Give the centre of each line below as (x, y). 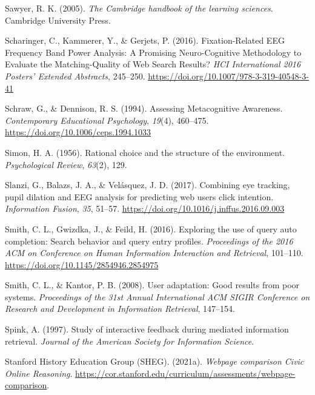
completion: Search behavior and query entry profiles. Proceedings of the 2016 (149, 241)
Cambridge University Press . (58, 20)
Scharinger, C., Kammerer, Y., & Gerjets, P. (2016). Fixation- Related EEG (145, 40)
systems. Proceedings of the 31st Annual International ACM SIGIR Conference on (157, 296)
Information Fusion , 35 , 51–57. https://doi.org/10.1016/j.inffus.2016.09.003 (145, 208)
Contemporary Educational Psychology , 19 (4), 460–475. (107, 120)
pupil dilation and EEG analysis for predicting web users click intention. (139, 196)
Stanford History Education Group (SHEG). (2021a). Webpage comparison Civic (154, 361)
